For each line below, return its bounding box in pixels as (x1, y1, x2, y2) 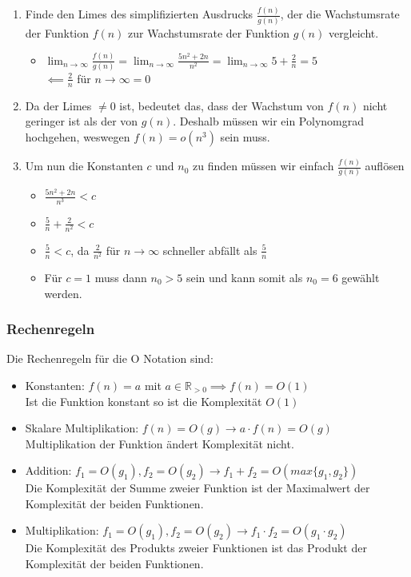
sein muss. (220, 128, 270, 145)
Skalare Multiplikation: (25, 420, 139, 436)
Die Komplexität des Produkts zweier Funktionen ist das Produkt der (25, 539, 367, 556)
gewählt (341, 269, 380, 285)
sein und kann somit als (186, 269, 303, 285)
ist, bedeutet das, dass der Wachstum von (119, 97, 324, 113)
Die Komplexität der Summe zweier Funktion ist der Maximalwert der (25, 480, 370, 496)
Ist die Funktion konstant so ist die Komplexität (25, 392, 262, 409)
